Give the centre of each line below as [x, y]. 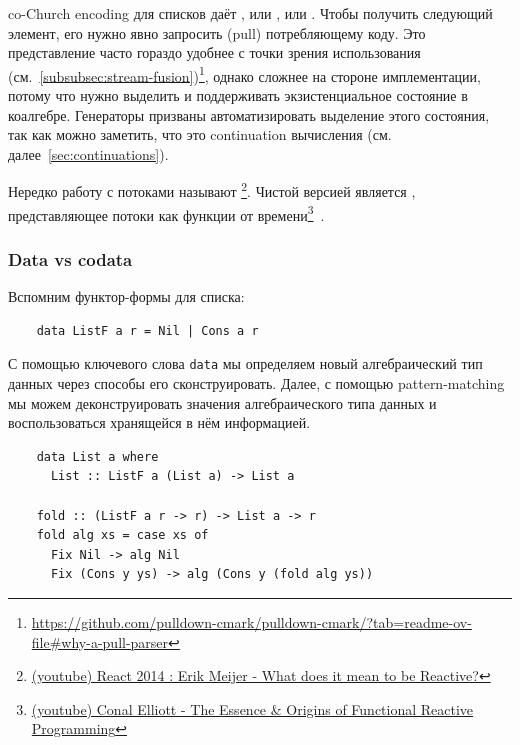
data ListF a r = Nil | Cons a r [147, 330]
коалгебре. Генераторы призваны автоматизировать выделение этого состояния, [249, 114]
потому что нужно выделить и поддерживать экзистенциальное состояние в [238, 95]
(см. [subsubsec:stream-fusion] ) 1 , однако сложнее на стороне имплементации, [244, 74]
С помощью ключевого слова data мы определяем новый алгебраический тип [245, 363]
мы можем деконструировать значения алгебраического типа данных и [222, 402]
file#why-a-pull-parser [100, 641]
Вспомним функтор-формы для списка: [126, 296]
